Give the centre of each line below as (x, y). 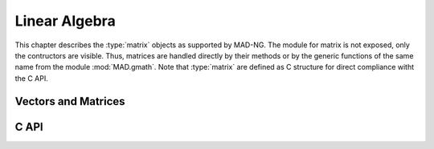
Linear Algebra (65, 21)
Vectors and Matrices (70, 101)
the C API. (31, 78)
